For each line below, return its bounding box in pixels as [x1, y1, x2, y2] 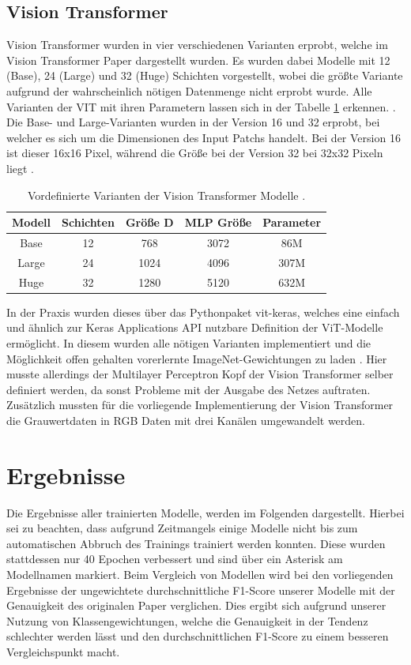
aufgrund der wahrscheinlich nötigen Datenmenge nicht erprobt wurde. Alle [6, 82, 372, 99]
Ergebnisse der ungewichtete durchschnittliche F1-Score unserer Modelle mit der [6, 581, 395, 598]
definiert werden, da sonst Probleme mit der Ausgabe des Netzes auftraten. [6, 381, 371, 397]
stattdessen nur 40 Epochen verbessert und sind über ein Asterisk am [6, 550, 343, 567]
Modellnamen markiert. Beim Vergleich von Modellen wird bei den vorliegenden [6, 566, 394, 583]
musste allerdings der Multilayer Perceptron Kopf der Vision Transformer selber [6, 366, 394, 382]
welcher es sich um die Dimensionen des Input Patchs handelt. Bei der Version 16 [6, 129, 401, 145]
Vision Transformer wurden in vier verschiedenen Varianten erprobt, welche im [6, 36, 388, 53]
